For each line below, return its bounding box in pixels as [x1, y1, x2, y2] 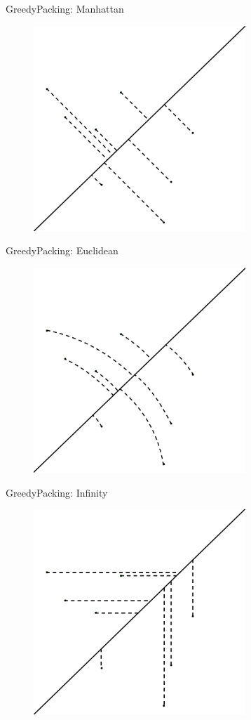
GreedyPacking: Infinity [6, 485, 108, 499]
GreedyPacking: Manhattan [6, 1, 124, 15]
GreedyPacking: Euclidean [6, 243, 118, 258]
